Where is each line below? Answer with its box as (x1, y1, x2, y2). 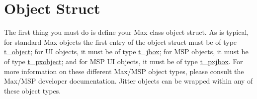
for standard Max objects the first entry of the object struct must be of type (4, 36, 237, 47)
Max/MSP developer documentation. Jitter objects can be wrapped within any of (4, 76, 253, 86)
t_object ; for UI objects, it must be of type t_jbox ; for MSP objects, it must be (4, 46, 249, 57)
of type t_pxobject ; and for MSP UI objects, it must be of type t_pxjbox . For (4, 56, 243, 66)
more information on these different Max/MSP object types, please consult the (4, 66, 244, 76)
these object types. (4, 85, 61, 96)
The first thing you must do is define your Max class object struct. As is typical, (4, 27, 249, 37)
